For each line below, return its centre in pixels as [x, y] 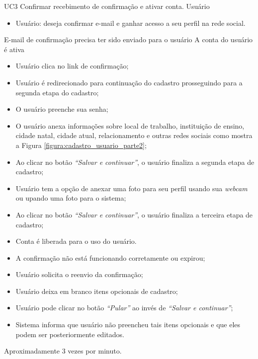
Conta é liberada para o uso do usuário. [76, 241]
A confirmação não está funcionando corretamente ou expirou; [110, 257]
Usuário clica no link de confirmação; [72, 66]
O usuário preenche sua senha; [62, 109]
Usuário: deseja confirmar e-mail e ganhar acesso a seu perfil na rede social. [130, 23]
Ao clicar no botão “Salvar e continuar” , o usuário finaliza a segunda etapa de [135, 162]
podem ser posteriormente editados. [70, 334]
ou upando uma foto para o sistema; [71, 198]
